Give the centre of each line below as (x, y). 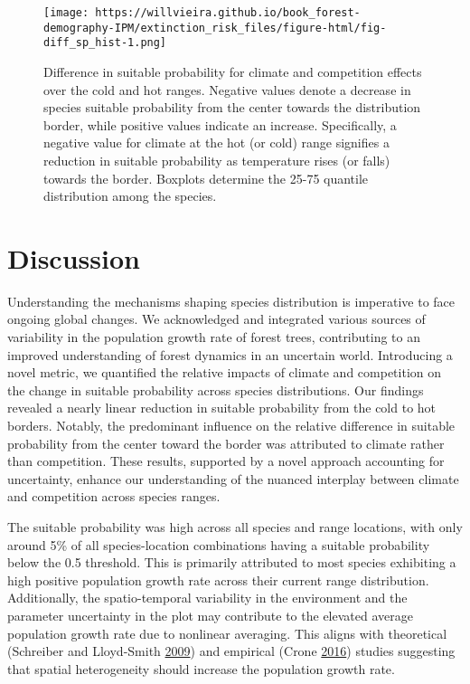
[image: (66, 13)
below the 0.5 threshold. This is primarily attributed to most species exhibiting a (232, 562)
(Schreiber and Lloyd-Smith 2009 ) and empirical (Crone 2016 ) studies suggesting (231, 651)
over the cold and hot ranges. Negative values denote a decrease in (227, 89)
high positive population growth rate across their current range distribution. (218, 579)
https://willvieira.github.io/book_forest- (228, 13)
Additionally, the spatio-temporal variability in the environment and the (207, 598)
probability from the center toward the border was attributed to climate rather (226, 443)
